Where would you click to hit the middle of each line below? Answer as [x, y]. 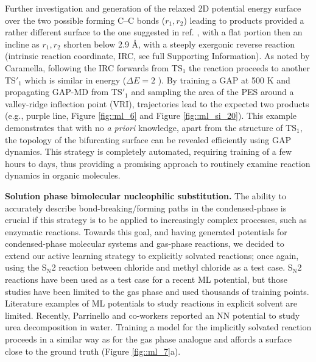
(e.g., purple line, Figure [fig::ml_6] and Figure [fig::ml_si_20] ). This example [151, 115]
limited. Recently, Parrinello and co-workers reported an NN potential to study [153, 315]
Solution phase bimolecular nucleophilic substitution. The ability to [146, 195]
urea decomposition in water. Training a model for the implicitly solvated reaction [158, 327]
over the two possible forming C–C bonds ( [85, 20]
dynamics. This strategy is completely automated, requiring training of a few [149, 151]
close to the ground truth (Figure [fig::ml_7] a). [93, 351]
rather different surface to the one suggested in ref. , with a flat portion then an [154, 32]
